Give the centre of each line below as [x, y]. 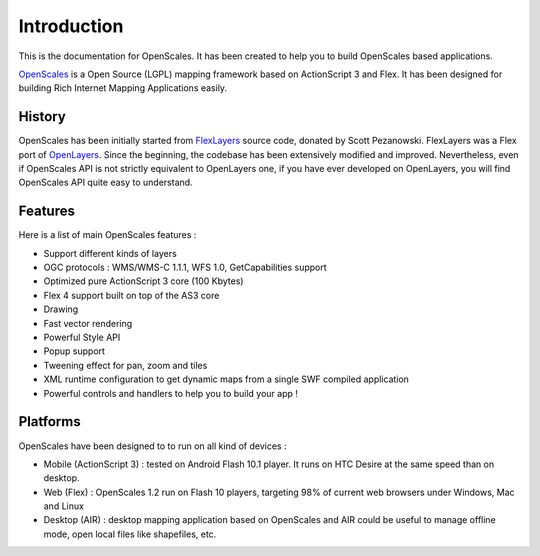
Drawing [61, 309]
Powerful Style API [82, 337]
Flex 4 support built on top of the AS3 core [131, 295]
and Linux [64, 506]
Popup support [74, 351]
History [42, 116]
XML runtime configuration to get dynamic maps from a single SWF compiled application [226, 379]
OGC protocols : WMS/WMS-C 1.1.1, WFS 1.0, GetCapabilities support [185, 267]
